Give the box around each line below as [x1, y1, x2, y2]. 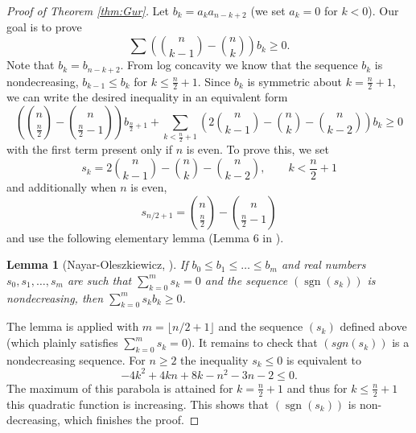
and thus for [286, 379, 348, 396]
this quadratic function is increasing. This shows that [6, 395, 270, 412]
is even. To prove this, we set [186, 141, 329, 158]
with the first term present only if [6, 141, 172, 158]
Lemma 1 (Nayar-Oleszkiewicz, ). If [6, 256, 188, 273]
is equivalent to [286, 351, 361, 368]
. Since [197, 72, 231, 89]
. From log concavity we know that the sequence [120, 56, 358, 73]
